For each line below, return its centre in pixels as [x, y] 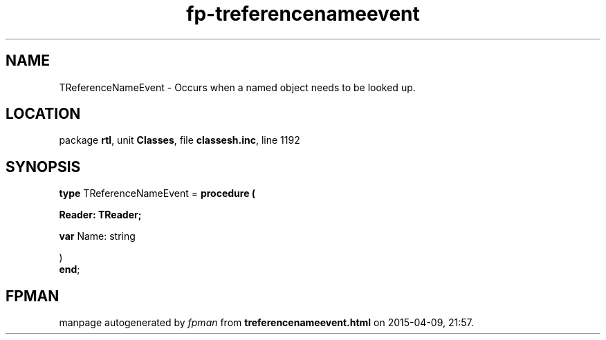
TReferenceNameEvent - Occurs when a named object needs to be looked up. [237, 87]
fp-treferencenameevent [303, 14]
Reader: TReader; [100, 215]
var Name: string [97, 236]
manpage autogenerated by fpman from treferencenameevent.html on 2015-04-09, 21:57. [266, 323]
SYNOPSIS [43, 167]
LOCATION [43, 114]
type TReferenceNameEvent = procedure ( [157, 193]
